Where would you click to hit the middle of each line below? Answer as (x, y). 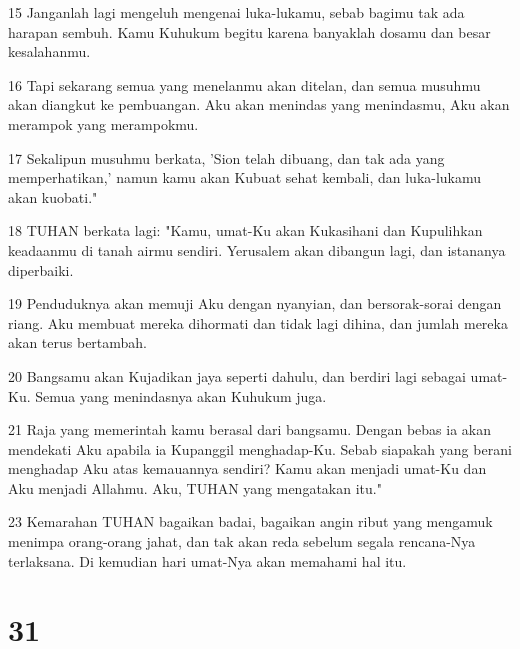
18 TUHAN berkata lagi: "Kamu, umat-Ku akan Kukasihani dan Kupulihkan (245, 230)
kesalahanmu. (49, 51)
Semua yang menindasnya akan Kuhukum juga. (181, 395)
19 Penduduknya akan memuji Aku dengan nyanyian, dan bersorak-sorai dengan (255, 303)
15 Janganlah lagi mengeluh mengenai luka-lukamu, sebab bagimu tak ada (236, 12)
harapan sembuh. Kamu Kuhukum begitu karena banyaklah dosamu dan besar (249, 31)
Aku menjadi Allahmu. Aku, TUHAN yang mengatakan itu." (195, 487)
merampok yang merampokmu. (103, 123)
